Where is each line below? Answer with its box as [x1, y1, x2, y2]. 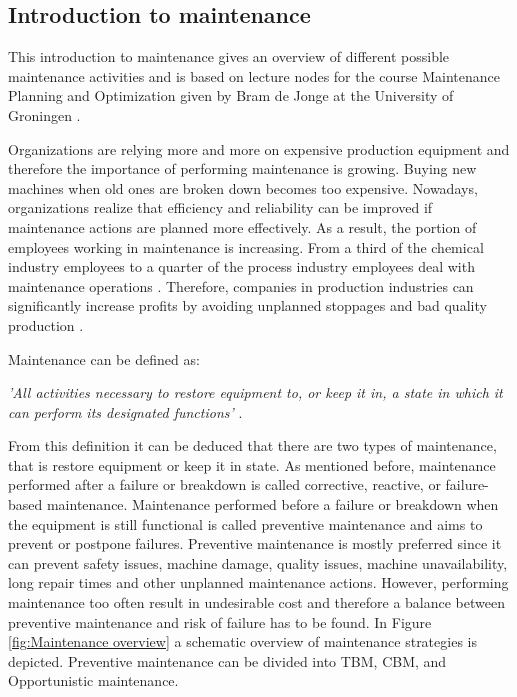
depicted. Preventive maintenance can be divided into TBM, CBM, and [8, 650, 447, 671]
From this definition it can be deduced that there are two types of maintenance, [8, 435, 497, 456]
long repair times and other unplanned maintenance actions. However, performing [8, 572, 509, 593]
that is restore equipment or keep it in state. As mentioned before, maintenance [8, 454, 496, 475]
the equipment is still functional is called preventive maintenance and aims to [8, 513, 483, 534]
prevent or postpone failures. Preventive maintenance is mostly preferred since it [8, 533, 502, 554]
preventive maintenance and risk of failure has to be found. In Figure [8, 611, 432, 632]
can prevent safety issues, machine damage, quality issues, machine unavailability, [8, 552, 508, 573]
